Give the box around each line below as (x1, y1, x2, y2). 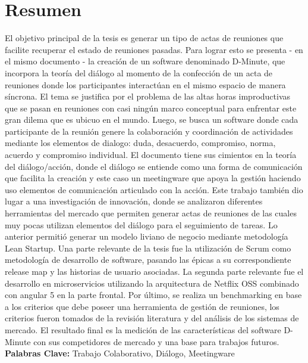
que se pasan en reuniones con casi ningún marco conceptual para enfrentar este (5, 101, 297, 114)
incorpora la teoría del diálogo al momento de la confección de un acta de (5, 66, 273, 79)
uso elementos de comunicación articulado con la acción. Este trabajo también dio (5, 183, 303, 196)
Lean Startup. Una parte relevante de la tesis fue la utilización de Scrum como (5, 241, 291, 254)
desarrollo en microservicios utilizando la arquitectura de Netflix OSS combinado (5, 277, 299, 289)
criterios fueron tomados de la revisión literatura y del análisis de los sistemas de (5, 312, 299, 324)
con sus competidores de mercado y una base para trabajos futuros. (33, 335, 279, 348)
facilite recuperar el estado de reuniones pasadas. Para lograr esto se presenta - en (5, 43, 303, 55)
